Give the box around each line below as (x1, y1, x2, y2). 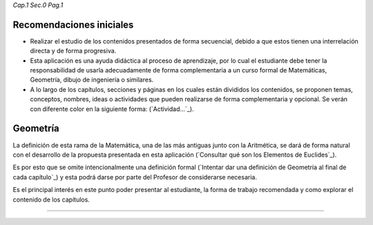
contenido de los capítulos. (12, 195, 90, 204)
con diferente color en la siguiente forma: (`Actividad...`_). (30, 104, 194, 113)
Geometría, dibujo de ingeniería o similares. (30, 76, 154, 84)
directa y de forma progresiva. (30, 47, 117, 55)
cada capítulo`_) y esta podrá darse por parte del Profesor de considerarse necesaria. (12, 173, 257, 181)
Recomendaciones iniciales (12, 19, 134, 30)
